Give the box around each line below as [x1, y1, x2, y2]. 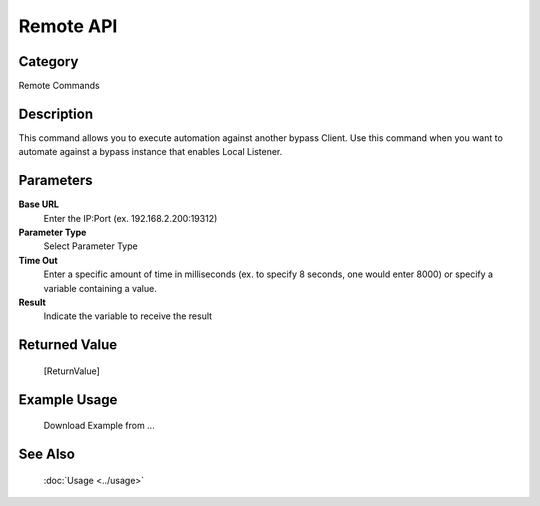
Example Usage [18, 391, 118, 408]
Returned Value [18, 336, 118, 354]
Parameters [18, 172, 93, 189]
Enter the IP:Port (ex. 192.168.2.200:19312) [43, 212, 218, 224]
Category [18, 53, 79, 70]
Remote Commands [18, 80, 100, 92]
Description [18, 105, 94, 122]
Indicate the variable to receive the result [43, 310, 213, 322]
